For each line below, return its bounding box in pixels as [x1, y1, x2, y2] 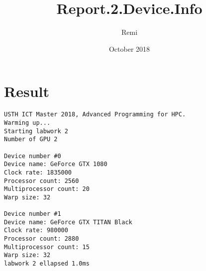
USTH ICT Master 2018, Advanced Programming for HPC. [4, 111, 186, 118]
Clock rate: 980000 [4, 227, 68, 234]
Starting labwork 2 [4, 127, 68, 135]
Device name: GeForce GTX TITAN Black [4, 218, 132, 226]
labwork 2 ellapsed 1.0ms [4, 260, 90, 268]
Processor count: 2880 [4, 235, 79, 243]
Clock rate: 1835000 [4, 169, 72, 176]
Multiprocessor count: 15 [4, 243, 90, 251]
